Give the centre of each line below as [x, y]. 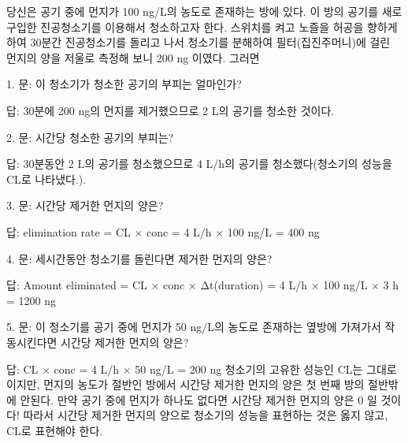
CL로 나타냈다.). [46, 179]
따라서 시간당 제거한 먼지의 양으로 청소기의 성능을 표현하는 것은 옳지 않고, [206, 415]
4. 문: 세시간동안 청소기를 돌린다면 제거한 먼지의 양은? [139, 258]
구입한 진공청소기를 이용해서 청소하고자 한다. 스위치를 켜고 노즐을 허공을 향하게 [202, 26]
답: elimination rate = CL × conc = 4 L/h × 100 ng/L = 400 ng [163, 231]
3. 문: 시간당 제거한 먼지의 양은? [85, 205]
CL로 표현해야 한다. [55, 430]
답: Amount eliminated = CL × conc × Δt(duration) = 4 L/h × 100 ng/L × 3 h [203, 285]
